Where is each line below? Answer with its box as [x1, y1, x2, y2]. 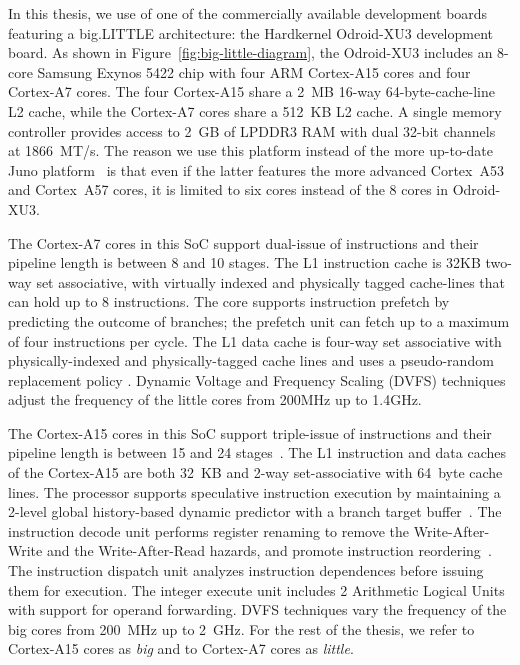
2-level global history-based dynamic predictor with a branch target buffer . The [8, 501, 502, 522]
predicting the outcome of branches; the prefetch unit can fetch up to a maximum [8, 310, 510, 331]
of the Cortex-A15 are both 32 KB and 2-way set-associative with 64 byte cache [8, 462, 503, 483]
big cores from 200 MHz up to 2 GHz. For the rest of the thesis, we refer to [8, 618, 475, 639]
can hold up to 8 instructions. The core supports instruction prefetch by [8, 291, 450, 312]
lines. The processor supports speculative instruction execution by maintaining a [8, 481, 501, 502]
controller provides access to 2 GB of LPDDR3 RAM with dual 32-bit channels [8, 120, 496, 141]
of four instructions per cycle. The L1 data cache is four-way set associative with [8, 330, 502, 351]
